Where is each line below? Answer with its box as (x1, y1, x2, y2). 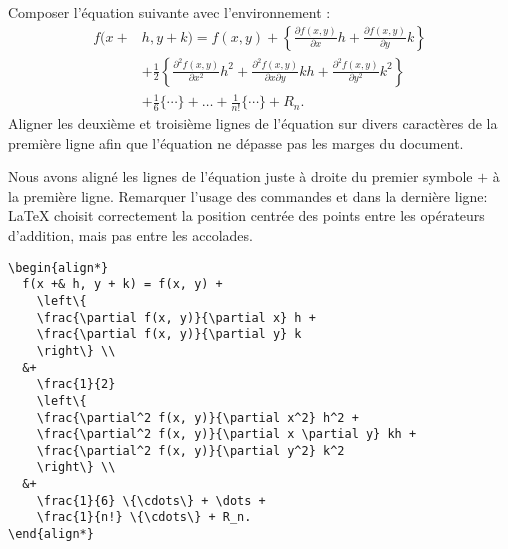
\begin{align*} (8, 260, 109, 275)
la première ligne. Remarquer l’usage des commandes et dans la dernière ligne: (8, 185, 488, 206)
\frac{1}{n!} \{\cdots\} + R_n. (36, 510, 252, 525)
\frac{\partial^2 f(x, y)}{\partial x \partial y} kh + (36, 427, 417, 442)
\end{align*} (8, 527, 94, 542)
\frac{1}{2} (36, 377, 116, 392)
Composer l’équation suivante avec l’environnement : (8, 2, 331, 22)
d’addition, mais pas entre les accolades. (8, 225, 253, 245)
